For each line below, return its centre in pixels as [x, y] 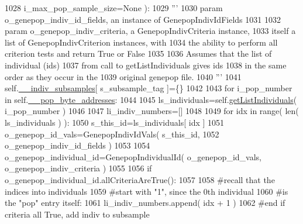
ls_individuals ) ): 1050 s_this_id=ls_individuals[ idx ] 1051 [115, 122]
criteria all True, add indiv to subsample [77, 214]
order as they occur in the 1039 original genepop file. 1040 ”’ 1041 [123, 76]
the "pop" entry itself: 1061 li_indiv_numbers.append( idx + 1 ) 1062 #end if [145, 203]
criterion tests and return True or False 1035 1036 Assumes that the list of [138, 54]
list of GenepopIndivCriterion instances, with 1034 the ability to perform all [141, 42]
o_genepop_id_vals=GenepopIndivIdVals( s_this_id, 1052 [112, 134]
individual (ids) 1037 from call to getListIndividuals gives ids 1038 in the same [146, 65]
